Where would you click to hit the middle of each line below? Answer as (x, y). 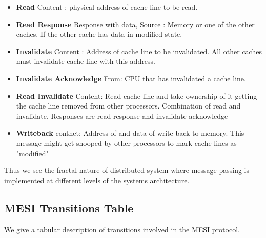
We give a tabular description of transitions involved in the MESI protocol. (122, 229)
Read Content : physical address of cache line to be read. (107, 7)
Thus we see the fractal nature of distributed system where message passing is (127, 170)
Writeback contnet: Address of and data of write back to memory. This (130, 133)
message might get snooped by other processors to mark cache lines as (126, 143)
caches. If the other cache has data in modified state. (99, 34)
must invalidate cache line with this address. (86, 61)
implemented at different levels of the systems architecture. (97, 180)
